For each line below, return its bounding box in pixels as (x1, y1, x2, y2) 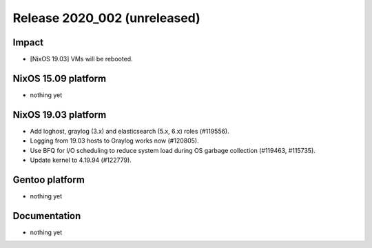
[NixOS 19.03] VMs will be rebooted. (30, 55, 134, 63)
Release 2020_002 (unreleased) (12, 10, 201, 25)
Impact (12, 37, 44, 48)
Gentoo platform (12, 174, 85, 185)
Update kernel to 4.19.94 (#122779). (30, 156, 132, 165)
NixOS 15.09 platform (12, 72, 107, 84)
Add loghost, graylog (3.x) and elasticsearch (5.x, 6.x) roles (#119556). (30, 127, 230, 135)
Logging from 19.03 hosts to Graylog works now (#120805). (30, 136, 199, 145)
